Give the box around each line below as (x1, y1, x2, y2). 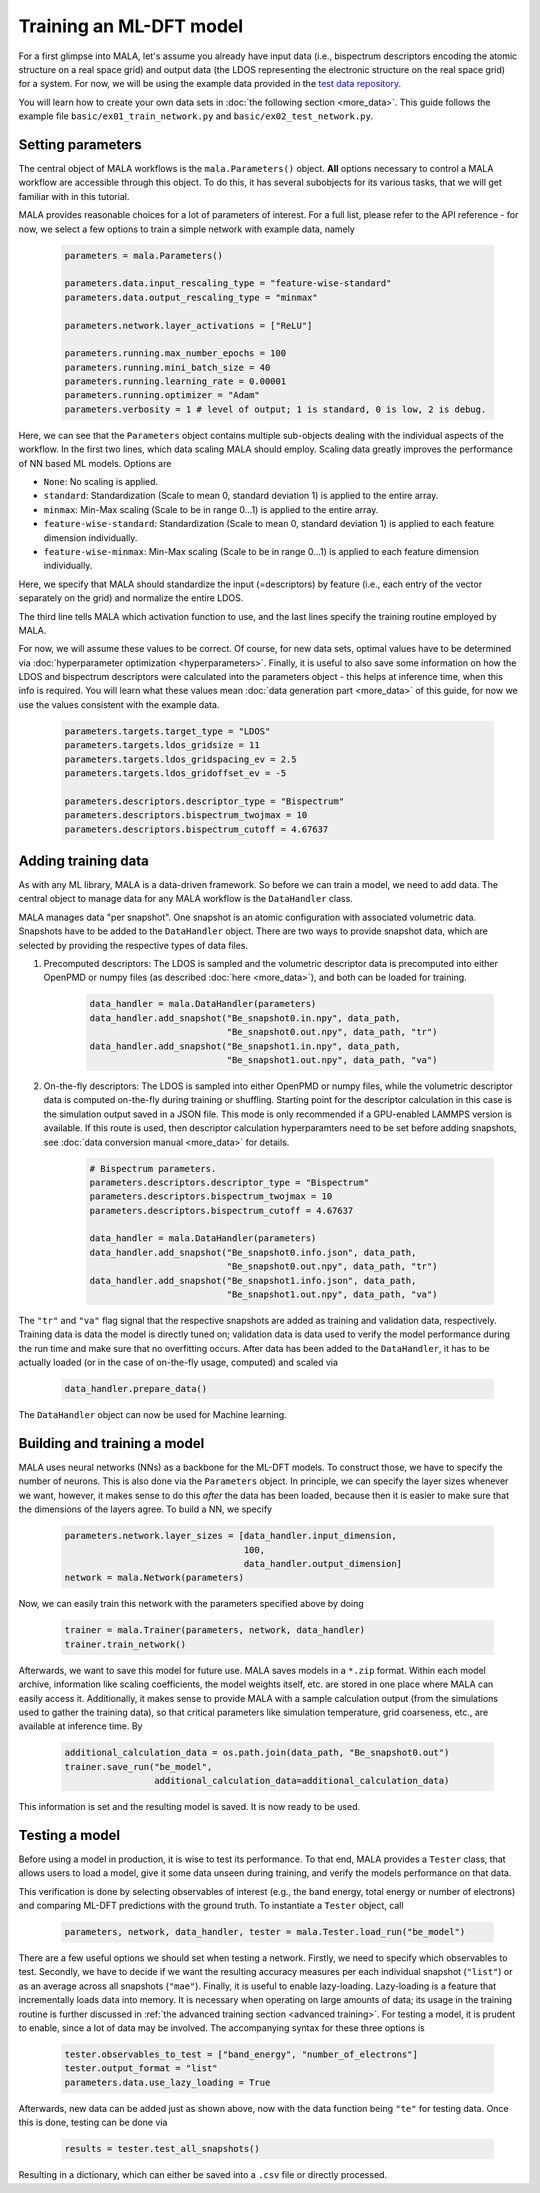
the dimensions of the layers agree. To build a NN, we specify (18, 1503, 273, 1515)
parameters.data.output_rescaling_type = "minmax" (64, 291, 319, 303)
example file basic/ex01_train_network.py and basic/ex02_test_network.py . (18, 110, 374, 122)
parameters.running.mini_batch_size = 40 (64, 361, 271, 373)
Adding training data (18, 853, 150, 869)
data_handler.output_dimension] (243, 1558, 403, 1569)
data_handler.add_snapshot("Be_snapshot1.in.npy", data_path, (89, 1040, 401, 1052)
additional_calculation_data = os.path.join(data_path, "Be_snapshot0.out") (64, 1747, 450, 1759)
